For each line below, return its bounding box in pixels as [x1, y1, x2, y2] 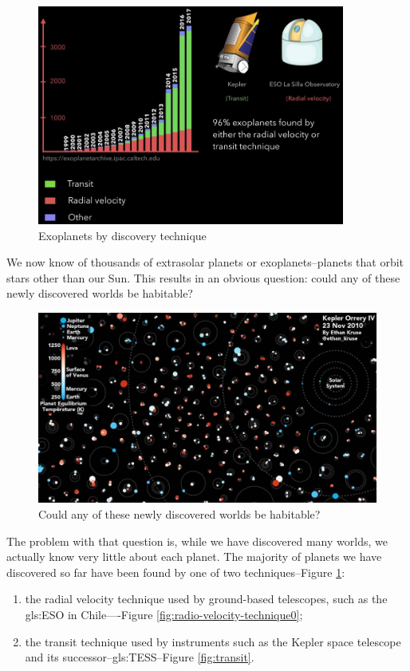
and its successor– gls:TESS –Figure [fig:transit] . [25, 649, 254, 665]
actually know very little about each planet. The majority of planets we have [6, 548, 382, 565]
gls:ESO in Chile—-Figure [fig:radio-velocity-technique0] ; [25, 606, 303, 623]
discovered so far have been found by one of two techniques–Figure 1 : [6, 563, 345, 580]
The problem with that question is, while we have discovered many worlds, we [6, 532, 388, 549]
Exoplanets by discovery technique [38, 227, 207, 243]
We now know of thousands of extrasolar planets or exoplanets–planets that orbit [6, 254, 404, 270]
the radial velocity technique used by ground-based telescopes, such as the [25, 590, 388, 607]
